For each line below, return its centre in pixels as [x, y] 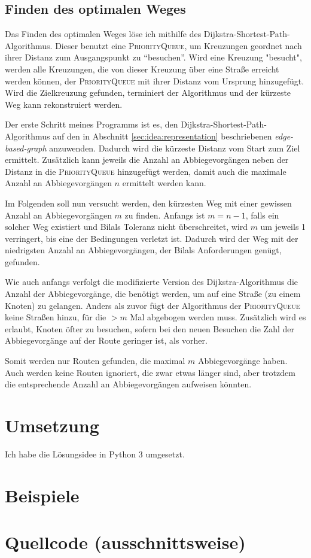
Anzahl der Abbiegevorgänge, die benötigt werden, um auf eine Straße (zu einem [153, 294]
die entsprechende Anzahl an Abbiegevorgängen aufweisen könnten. [128, 384]
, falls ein [262, 215]
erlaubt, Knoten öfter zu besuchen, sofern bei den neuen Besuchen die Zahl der [150, 328]
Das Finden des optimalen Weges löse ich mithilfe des [103, 34]
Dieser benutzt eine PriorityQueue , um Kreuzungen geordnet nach [179, 45]
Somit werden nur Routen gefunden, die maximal [95, 361]
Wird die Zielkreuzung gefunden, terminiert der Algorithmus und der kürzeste [148, 93]
